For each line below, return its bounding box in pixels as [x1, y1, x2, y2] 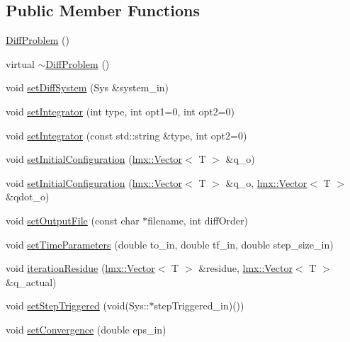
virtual [6, 56, 35, 71]
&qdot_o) [6, 189, 50, 204]
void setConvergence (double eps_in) [6, 321, 166, 336]
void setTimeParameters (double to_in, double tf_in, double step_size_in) [6, 236, 334, 251]
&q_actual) [6, 274, 57, 289]
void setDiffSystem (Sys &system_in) [6, 80, 169, 95]
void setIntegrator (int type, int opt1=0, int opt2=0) [6, 103, 235, 118]
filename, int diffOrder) [147, 212, 248, 227]
